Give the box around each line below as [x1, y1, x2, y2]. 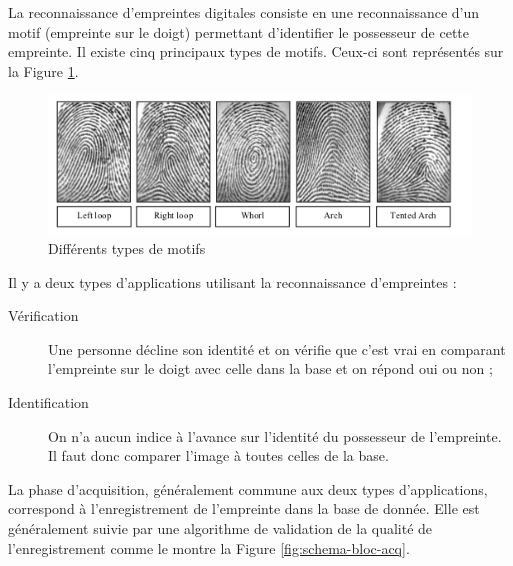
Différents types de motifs [48, 238, 206, 259]
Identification [8, 392, 89, 413]
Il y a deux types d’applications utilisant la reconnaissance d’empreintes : [8, 271, 457, 292]
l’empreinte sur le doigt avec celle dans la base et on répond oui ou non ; [48, 358, 493, 379]
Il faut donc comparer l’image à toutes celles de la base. [48, 445, 389, 466]
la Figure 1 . [8, 60, 79, 81]
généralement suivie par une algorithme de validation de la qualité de [8, 518, 433, 539]
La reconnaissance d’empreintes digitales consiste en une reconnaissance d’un [8, 2, 480, 22]
